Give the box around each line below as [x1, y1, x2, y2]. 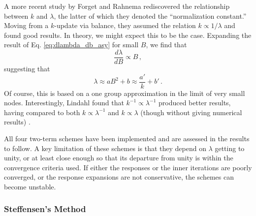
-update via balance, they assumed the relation [54, 20, 196, 31]
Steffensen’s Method [4, 202, 86, 215]
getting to [215, 143, 245, 153]
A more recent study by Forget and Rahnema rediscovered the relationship [4, 1, 230, 11]
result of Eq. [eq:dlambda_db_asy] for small [4, 39, 139, 50]
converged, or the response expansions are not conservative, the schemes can [4, 172, 234, 182]
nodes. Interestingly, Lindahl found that [4, 97, 124, 108]
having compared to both [4, 107, 80, 117]
